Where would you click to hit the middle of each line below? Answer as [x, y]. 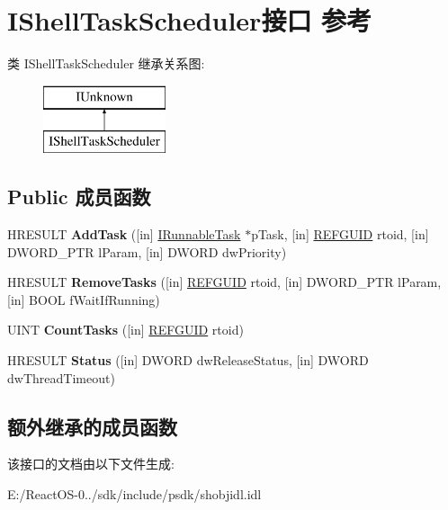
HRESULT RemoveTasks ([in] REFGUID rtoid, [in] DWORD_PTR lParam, [224, 282]
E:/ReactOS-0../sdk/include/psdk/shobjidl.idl [134, 494]
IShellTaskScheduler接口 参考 [190, 20]
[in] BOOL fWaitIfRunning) [84, 299]
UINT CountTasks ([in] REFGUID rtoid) [125, 330]
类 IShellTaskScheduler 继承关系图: [106, 63]
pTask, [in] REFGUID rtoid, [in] [340, 234]
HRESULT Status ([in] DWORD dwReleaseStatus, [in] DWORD [188, 360]
